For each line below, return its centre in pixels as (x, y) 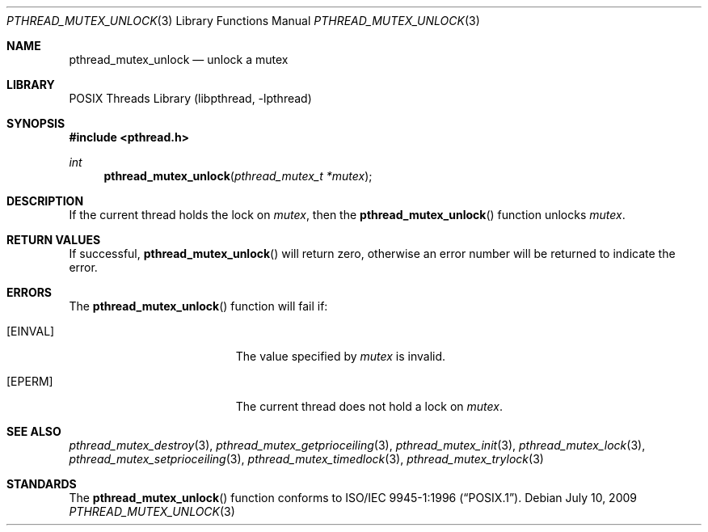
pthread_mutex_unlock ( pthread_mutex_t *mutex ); (238, 176)
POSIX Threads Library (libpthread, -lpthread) (190, 98)
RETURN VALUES (54, 240)
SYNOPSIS (36, 123)
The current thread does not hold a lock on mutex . (369, 406)
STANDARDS (42, 484)
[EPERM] (30, 381)
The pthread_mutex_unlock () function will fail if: (198, 306)
